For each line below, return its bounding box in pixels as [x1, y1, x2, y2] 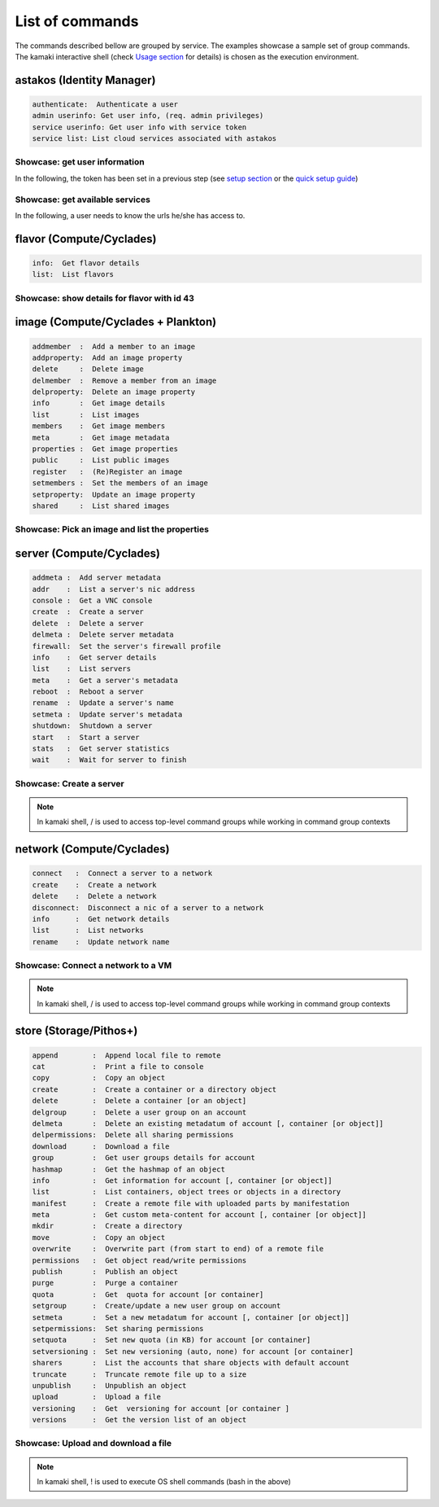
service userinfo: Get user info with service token [32, 122, 247, 132]
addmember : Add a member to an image [32, 342, 195, 351]
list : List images [32, 410, 140, 419]
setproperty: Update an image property [32, 489, 195, 499]
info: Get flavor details [32, 258, 140, 268]
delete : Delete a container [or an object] [32, 1096, 247, 1106]
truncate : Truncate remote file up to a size [32, 1369, 247, 1379]
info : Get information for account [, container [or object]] [32, 1176, 333, 1185]
